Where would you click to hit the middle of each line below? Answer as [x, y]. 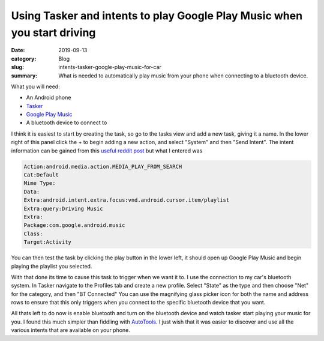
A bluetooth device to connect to [67, 122]
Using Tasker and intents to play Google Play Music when [157, 16]
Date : [18, 50]
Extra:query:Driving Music [63, 208]
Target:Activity [48, 242]
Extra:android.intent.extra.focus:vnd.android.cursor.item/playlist [127, 200]
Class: [33, 234]
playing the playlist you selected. [52, 266]
